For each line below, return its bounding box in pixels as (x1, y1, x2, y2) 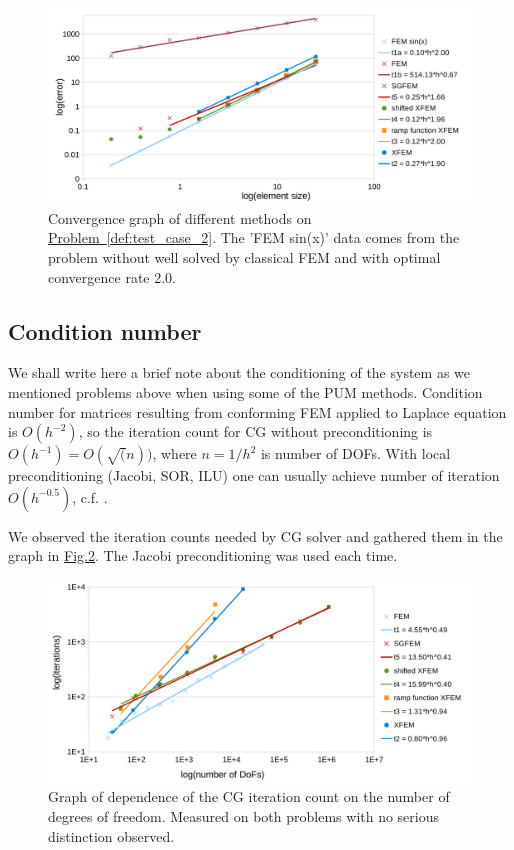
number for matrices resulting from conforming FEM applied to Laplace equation (8, 401, 507, 422)
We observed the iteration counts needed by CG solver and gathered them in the (8, 525, 503, 546)
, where (152, 443, 197, 464)
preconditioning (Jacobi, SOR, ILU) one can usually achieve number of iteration (8, 465, 500, 486)
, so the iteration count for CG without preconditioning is (78, 421, 433, 442)
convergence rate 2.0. (48, 266, 177, 287)
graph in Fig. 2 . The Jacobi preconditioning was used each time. (8, 545, 398, 566)
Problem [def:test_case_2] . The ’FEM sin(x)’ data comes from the (48, 227, 460, 248)
